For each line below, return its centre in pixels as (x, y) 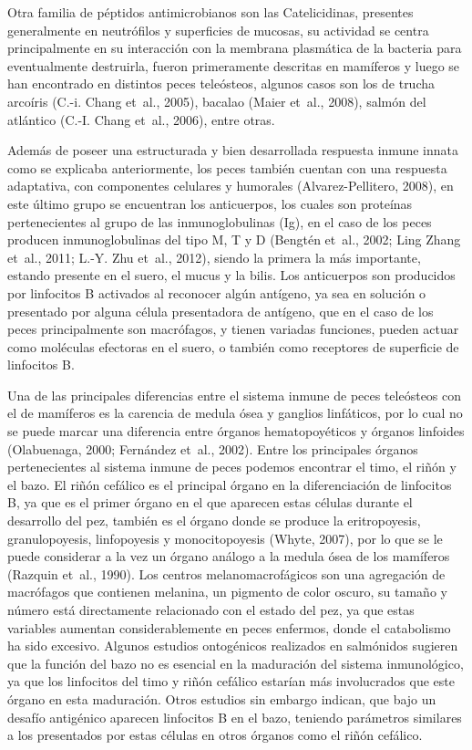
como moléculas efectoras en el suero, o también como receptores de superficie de (233, 346)
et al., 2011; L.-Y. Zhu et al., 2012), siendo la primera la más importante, (214, 257)
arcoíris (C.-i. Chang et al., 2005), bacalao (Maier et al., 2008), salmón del (217, 101)
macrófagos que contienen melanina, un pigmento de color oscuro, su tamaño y (227, 592)
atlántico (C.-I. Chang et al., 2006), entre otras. (141, 119)
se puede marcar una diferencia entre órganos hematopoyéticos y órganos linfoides (236, 431)
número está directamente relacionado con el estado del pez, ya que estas (211, 609)
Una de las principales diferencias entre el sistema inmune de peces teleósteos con (235, 395)
